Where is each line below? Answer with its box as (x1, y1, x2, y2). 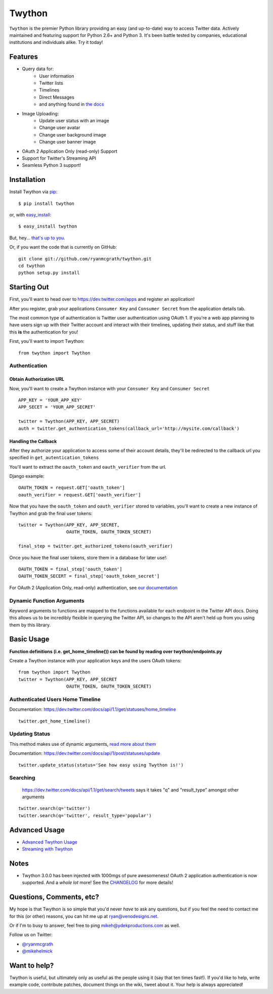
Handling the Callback (9, 438, 57, 444)
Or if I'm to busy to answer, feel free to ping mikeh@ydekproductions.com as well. (9, 923, 180, 928)
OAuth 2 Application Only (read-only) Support (22, 148, 118, 154)
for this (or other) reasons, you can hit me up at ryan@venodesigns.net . (9, 913, 159, 919)
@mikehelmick (22, 948, 53, 954)
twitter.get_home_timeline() (18, 718, 90, 724)
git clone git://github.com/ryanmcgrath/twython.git (18, 256, 152, 261)
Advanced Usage (9, 826, 65, 834)
